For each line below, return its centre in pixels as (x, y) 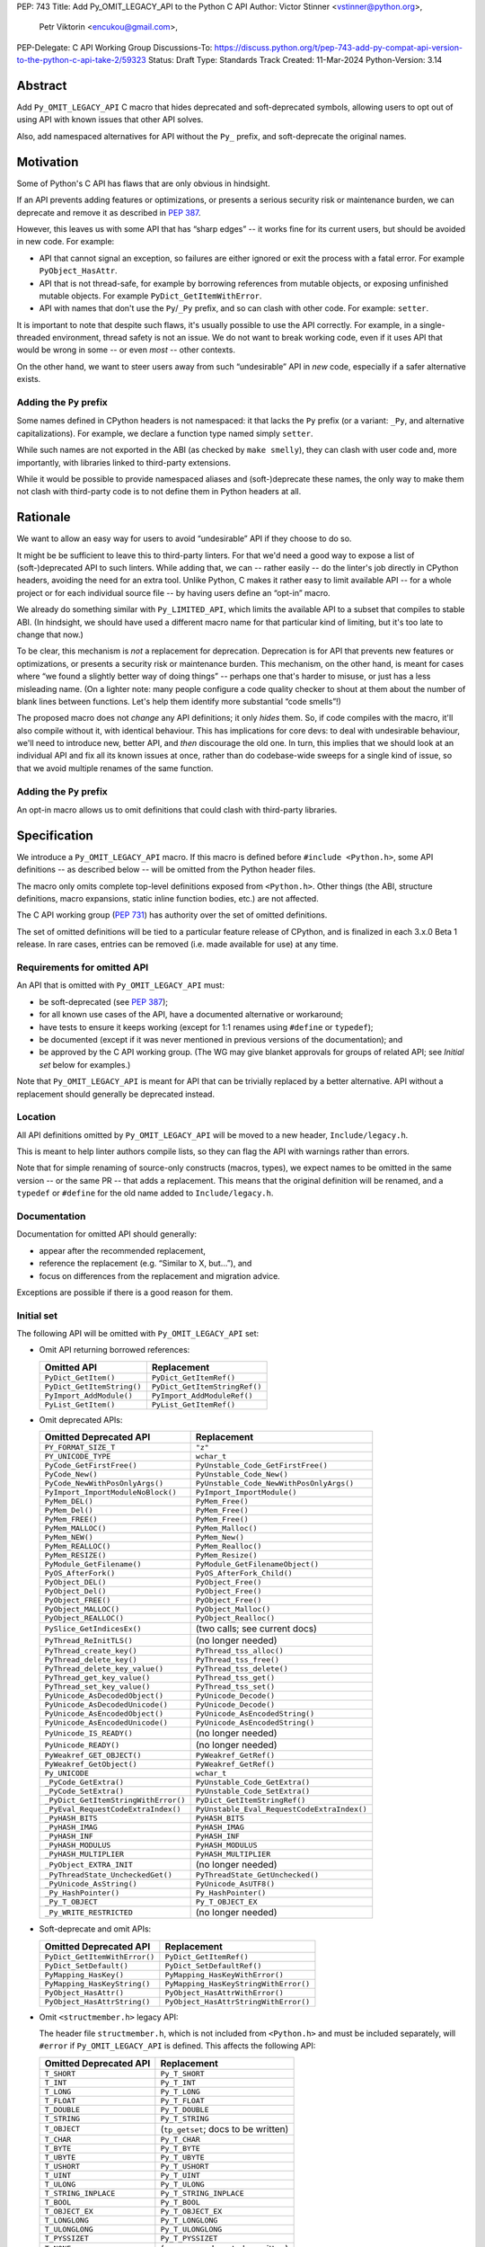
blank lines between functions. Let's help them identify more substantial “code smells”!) (179, 701)
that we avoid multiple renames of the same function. (115, 768)
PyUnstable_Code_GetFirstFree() (261, 1465)
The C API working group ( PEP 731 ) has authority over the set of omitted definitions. (172, 915)
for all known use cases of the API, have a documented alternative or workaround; (191, 1015)
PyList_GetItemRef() (194, 1404)
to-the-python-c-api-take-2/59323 (82, 60)
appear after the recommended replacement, (123, 1250)
